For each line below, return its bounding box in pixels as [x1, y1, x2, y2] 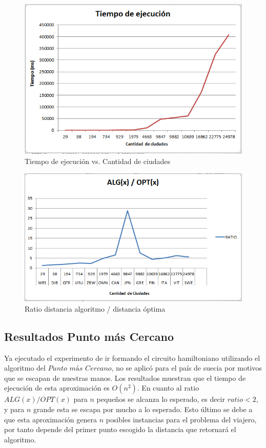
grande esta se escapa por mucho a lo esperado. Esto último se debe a [33, 403, 253, 414]
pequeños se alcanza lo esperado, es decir [96, 394, 225, 404]
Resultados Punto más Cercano [4, 328, 174, 344]
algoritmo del [4, 362, 46, 373]
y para [4, 403, 25, 414]
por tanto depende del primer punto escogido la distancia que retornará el [4, 424, 236, 435]
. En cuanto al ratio [137, 382, 199, 393]
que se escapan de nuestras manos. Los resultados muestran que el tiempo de [4, 372, 246, 383]
